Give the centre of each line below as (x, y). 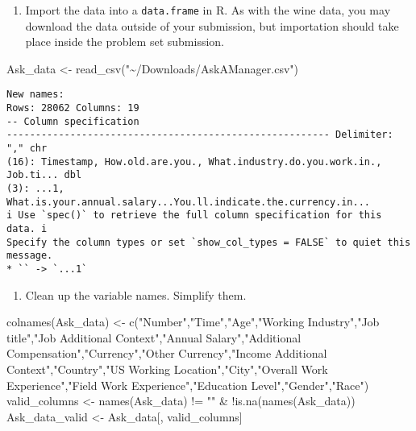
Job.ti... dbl (44, 175)
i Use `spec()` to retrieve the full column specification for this (194, 215)
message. (30, 256)
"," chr (27, 149)
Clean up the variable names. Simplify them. (136, 294)
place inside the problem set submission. (125, 41)
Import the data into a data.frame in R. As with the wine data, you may (208, 10)
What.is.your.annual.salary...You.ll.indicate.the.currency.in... (189, 202)
